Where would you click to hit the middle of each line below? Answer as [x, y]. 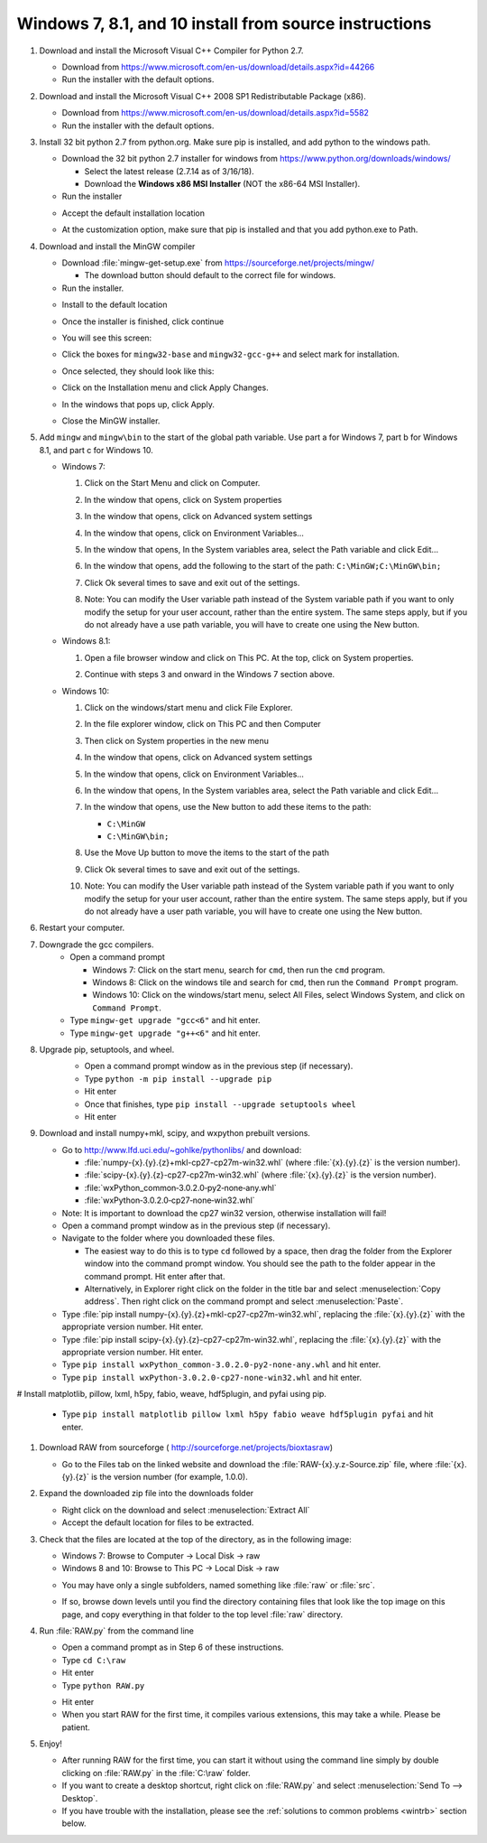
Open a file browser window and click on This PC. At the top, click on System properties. [249, 657]
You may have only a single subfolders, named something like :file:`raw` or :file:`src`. [219, 1585]
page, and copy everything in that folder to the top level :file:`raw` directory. [202, 1614]
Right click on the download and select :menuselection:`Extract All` [186, 1510]
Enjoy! [51, 1744]
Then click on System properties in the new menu [177, 740]
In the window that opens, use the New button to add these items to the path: [228, 807]
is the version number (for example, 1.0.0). [169, 1477]
